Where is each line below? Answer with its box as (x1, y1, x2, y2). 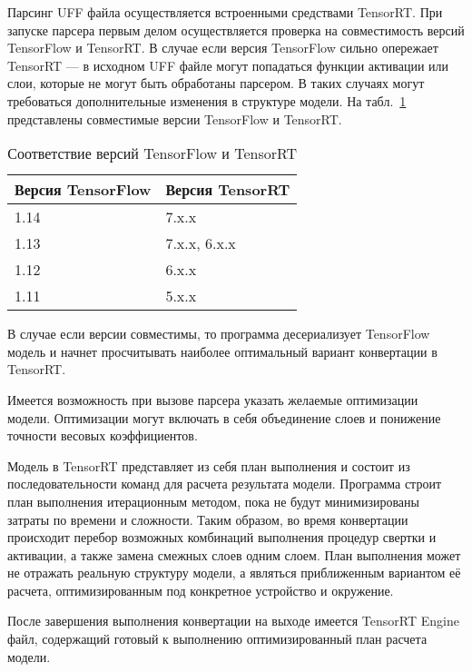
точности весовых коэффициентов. (7, 426, 198, 445)
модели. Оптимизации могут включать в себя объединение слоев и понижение (7, 408, 441, 427)
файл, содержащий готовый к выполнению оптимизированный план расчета (7, 629, 428, 648)
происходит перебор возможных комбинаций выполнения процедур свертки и (7, 528, 437, 547)
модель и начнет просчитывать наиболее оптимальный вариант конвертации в (7, 341, 438, 361)
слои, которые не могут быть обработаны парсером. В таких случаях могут (7, 74, 425, 93)
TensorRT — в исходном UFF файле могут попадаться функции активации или (7, 55, 449, 74)
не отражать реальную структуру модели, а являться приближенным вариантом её (7, 563, 461, 582)
